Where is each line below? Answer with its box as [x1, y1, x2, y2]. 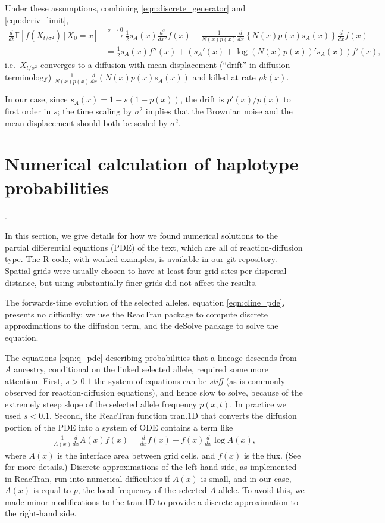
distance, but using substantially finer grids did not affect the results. [5, 276, 258, 288]
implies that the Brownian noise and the [145, 105, 293, 117]
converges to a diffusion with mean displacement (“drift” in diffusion [40, 58, 290, 70]
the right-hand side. [5, 507, 77, 519]
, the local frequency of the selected [77, 484, 207, 496]
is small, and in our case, [201, 472, 292, 484]
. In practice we [230, 397, 287, 410]
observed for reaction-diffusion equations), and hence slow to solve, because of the [5, 386, 303, 399]
